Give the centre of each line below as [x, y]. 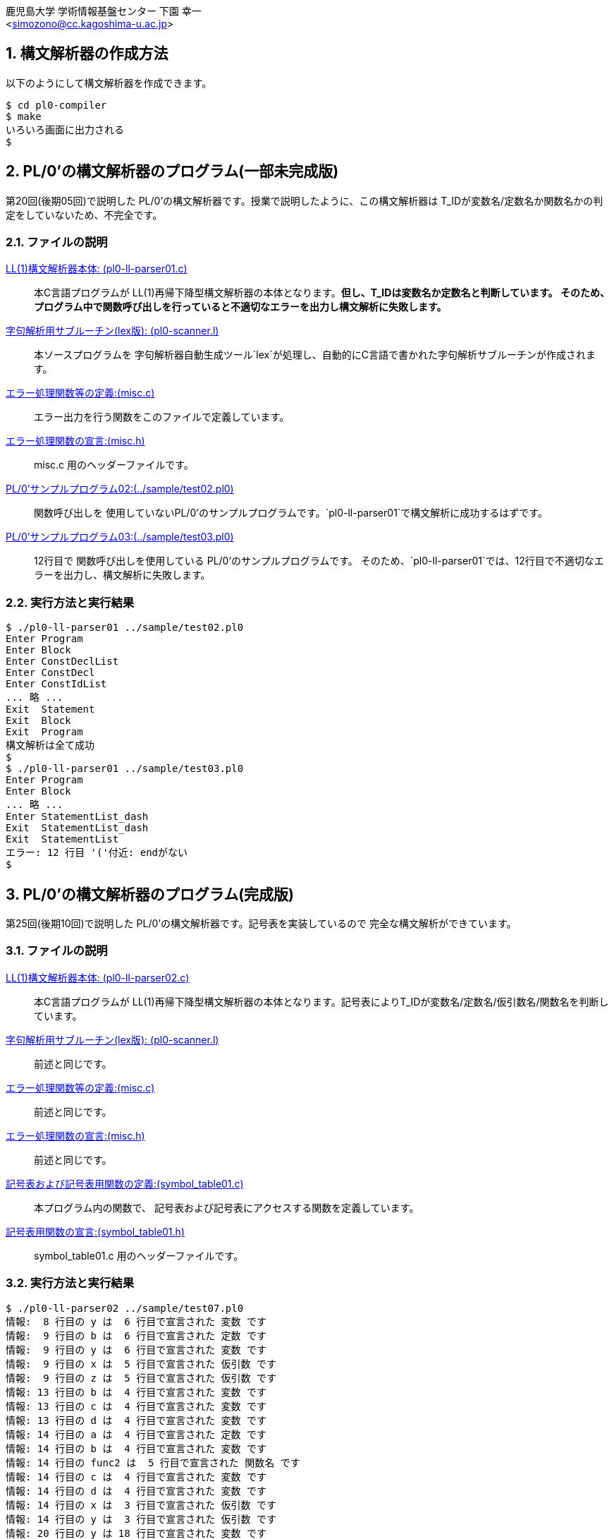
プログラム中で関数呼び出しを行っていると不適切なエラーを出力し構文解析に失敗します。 [240, 307]
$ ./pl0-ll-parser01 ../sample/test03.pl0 [125, 769]
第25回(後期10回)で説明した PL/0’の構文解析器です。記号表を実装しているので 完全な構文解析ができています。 [261, 924]
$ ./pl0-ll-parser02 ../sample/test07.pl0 [125, 1308]
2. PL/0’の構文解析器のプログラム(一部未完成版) [172, 171]
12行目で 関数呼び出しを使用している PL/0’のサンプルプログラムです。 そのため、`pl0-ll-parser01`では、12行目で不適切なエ [319, 561]
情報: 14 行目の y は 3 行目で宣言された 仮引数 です [141, 1519]
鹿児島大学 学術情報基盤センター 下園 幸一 [104, 11]
